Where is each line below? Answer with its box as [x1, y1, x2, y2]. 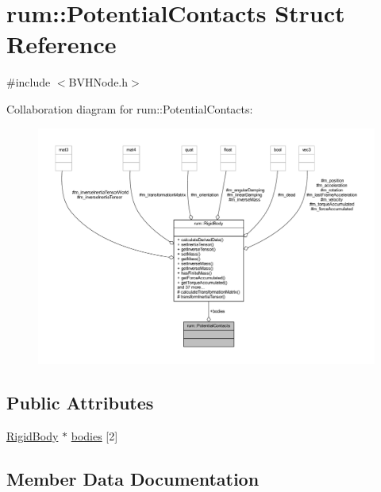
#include [6, 74, 51, 90]
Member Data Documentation [6, 466, 260, 490]
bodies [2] [71, 428, 118, 444]
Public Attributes [6, 390, 154, 415]
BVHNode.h [68, 74, 129, 90]
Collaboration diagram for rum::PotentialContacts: [6, 100, 253, 117]
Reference [6, 28, 117, 60]
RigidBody [6, 428, 59, 444]
